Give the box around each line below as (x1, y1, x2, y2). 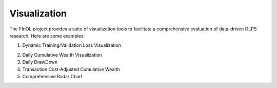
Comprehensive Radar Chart (22, 73, 83, 79)
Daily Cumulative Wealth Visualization (22, 51, 102, 58)
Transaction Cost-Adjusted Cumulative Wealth (22, 66, 120, 72)
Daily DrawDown (22, 59, 58, 65)
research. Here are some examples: (9, 32, 85, 39)
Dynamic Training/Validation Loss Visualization (22, 42, 122, 48)
